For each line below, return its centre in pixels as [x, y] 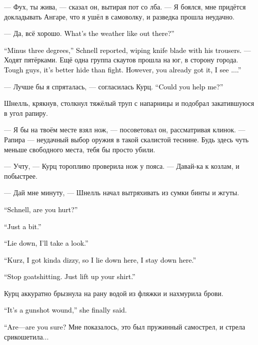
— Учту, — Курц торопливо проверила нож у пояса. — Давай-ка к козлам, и [122, 166]
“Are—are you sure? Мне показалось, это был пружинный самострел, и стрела [125, 327]
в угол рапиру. [26, 113]
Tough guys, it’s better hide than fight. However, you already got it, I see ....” [123, 69]
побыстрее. [21, 175]
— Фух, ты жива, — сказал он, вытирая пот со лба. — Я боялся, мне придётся [125, 6]
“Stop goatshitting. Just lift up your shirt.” [70, 276]
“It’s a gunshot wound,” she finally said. [65, 310]
